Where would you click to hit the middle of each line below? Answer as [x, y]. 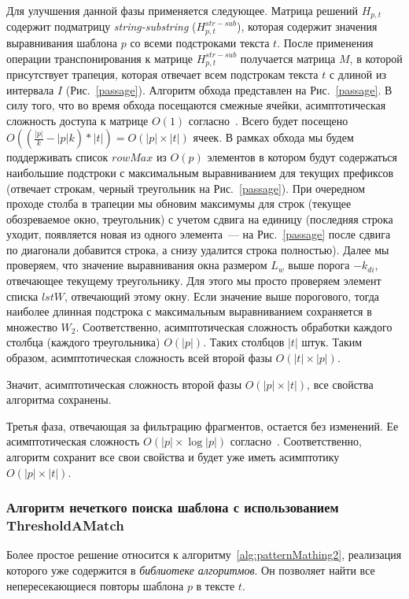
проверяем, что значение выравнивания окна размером [137, 265]
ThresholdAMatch [65, 525]
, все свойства [340, 384]
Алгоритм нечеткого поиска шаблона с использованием [173, 507]
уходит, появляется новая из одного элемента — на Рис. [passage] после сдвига [199, 234]
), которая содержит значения [307, 26]
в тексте [216, 585]
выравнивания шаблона [62, 42]
